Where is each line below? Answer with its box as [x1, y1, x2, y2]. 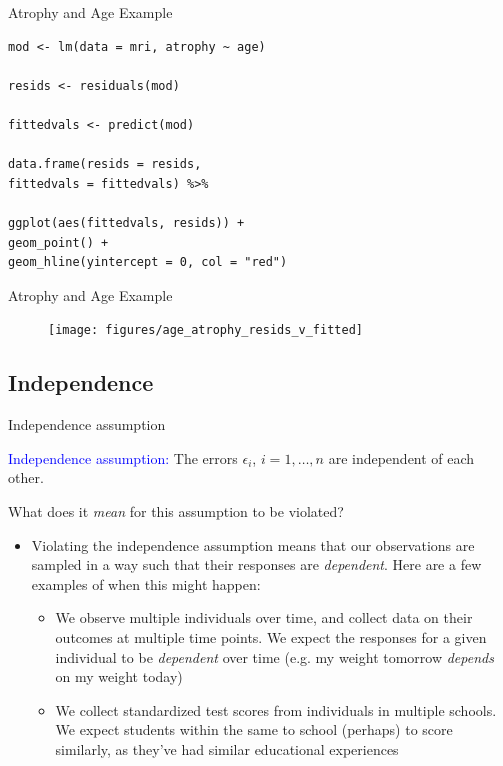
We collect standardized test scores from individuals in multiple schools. [55, 699, 497, 720]
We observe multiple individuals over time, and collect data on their [55, 607, 473, 628]
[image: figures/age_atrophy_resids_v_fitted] [48, 323, 363, 338]
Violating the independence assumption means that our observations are [31, 534, 475, 555]
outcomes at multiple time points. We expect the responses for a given [55, 626, 487, 647]
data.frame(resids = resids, [8, 157, 202, 172]
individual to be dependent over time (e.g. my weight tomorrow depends [55, 646, 494, 667]
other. [8, 467, 44, 488]
